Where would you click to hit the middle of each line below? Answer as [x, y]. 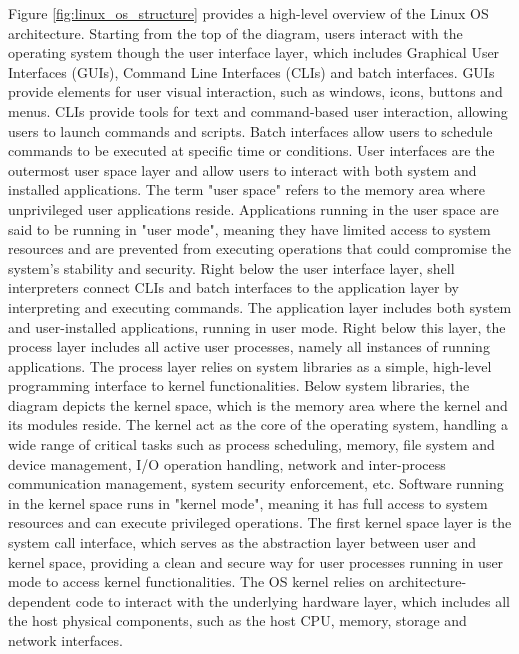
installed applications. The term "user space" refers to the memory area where [246, 189]
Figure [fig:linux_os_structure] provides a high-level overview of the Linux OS [248, 13]
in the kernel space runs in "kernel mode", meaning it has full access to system [248, 502]
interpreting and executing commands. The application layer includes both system [260, 306]
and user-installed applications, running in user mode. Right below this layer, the [257, 326]
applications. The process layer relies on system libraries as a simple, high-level [250, 365]
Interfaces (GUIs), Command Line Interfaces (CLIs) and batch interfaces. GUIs [251, 71]
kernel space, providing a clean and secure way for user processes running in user [256, 561]
